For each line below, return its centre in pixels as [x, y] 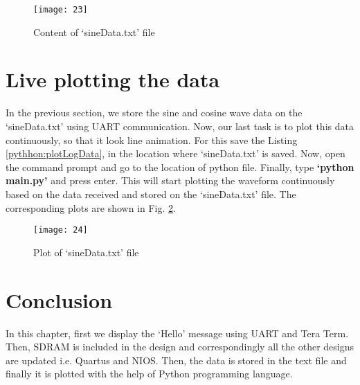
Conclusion [59, 299]
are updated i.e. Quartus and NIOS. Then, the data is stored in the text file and [176, 360]
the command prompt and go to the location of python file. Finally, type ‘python [180, 167]
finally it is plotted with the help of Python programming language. [149, 374]
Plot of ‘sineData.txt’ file [86, 252]
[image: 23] [61, 10]
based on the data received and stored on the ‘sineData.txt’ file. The [151, 194]
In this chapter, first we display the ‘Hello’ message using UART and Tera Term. [177, 333]
